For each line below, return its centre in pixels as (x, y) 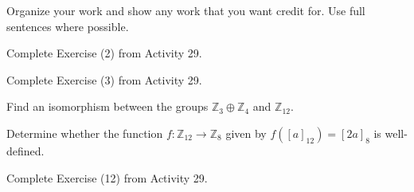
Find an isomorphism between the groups (107, 106)
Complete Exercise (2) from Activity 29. (104, 53)
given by (246, 133)
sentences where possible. (68, 26)
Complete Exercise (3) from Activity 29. (104, 79)
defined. (25, 150)
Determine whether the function (85, 133)
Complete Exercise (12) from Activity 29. (107, 177)
